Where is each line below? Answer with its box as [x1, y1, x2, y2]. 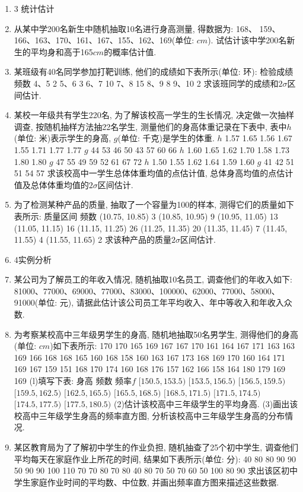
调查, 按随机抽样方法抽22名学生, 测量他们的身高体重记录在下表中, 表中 [14, 120, 287, 132]
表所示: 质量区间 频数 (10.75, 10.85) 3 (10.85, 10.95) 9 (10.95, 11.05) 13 [14, 210, 278, 222]
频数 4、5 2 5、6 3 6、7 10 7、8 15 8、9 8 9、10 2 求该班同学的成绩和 [14, 77, 279, 89]
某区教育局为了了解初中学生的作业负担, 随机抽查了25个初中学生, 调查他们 [14, 441, 298, 453]
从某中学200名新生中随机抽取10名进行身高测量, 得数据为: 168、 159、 [14, 22, 280, 34]
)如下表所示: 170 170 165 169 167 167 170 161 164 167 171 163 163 [50, 339, 295, 352]
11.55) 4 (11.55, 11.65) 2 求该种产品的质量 [14, 233, 172, 246]
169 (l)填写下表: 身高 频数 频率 [14, 374, 132, 387]
